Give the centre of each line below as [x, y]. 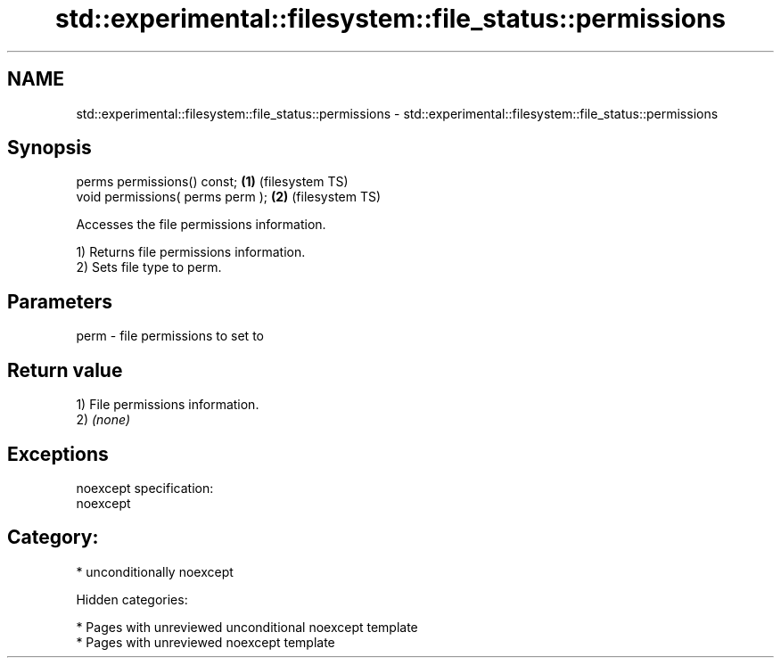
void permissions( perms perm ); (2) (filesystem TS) [229, 197]
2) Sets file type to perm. [149, 267]
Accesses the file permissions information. [201, 225]
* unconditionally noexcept [155, 571]
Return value [65, 370]
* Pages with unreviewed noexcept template [206, 642]
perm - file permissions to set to [170, 336]
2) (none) [103, 420]
